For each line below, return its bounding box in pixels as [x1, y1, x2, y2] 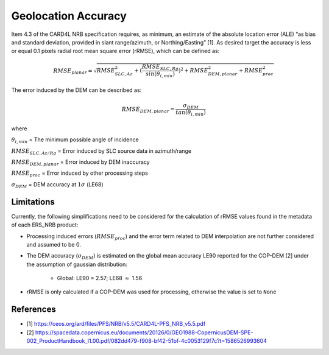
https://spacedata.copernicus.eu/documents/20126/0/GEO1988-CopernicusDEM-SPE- [35, 329, 253, 336]
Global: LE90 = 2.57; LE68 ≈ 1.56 [57, 275, 143, 282]
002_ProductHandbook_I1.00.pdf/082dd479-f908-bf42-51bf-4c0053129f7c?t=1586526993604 [26, 337, 267, 345]
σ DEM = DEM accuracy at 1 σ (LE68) [11, 180, 104, 189]
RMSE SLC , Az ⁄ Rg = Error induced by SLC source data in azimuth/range [11, 147, 192, 156]
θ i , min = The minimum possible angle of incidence [11, 136, 140, 145]
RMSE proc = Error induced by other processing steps [11, 169, 149, 178]
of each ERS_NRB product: [11, 221, 79, 228]
